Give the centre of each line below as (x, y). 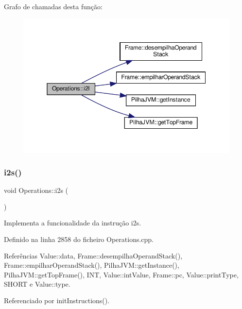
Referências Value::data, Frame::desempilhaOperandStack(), (93, 255)
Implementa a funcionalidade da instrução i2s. (73, 223)
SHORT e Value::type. (37, 284)
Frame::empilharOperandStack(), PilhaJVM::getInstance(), (92, 265)
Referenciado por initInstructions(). (57, 300)
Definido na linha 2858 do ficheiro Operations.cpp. (79, 239)
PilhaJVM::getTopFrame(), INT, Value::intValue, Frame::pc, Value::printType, (121, 274)
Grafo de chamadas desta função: (53, 6)
